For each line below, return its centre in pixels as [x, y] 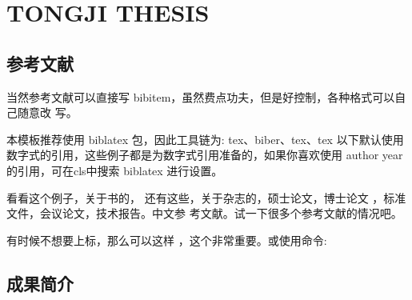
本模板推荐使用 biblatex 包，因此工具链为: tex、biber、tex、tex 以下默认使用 [205, 139]
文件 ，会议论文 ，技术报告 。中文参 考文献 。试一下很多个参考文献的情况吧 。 [204, 213]
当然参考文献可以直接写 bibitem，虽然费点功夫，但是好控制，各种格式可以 [201, 96]
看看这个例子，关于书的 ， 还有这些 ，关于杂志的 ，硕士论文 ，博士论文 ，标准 [206, 197]
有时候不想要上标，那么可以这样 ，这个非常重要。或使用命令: [167, 240]
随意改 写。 [47, 112]
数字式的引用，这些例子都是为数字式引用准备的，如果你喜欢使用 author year [205, 155]
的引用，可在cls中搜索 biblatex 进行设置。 [115, 170]
